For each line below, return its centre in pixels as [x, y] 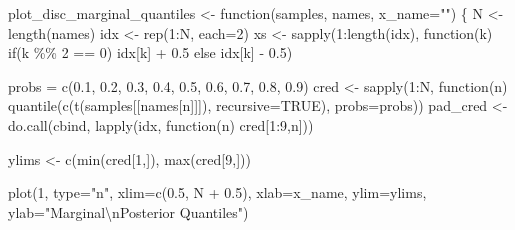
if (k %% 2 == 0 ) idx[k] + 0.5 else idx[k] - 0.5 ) [150, 52]
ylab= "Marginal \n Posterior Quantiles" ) [128, 211]
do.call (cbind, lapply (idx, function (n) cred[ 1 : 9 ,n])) [161, 124]
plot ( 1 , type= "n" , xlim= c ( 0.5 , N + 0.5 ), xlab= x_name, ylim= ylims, [217, 192]
